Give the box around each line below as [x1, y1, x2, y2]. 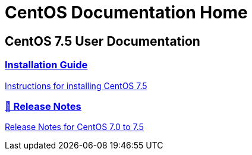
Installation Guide [5, 59, 88, 71]
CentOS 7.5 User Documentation [5, 33, 200, 49]
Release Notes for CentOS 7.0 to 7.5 [5, 122, 144, 132]
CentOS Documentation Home [5, 2, 248, 23]
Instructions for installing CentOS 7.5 [5, 80, 147, 91]
